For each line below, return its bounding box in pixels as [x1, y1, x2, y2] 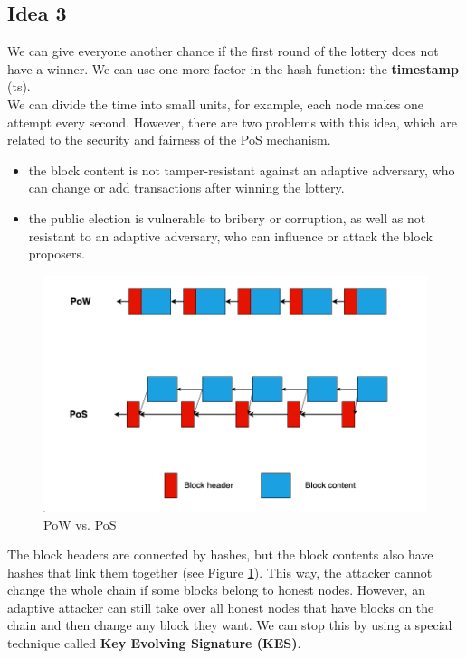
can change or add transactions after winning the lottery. [28, 178, 345, 197]
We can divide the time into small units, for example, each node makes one [7, 94, 423, 113]
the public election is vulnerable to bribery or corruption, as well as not [28, 208, 426, 227]
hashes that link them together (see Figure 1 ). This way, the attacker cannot [7, 562, 433, 581]
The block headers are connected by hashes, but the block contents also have [7, 545, 433, 564]
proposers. [28, 244, 85, 263]
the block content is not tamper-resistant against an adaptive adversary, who [28, 160, 455, 179]
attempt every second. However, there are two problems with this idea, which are [7, 112, 458, 131]
